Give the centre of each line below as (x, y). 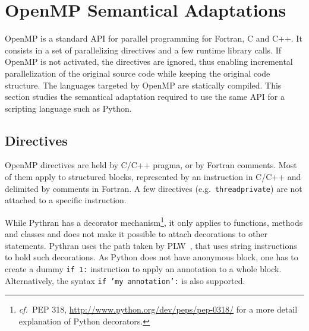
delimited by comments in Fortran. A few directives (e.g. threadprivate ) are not (154, 188)
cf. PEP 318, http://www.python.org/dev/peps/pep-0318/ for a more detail (158, 309)
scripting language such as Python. (68, 108)
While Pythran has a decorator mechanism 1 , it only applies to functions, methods (154, 221)
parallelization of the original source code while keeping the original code (138, 73)
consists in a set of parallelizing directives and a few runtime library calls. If (143, 50)
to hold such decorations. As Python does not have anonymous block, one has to (152, 257)
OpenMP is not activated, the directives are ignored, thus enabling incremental (149, 62)
